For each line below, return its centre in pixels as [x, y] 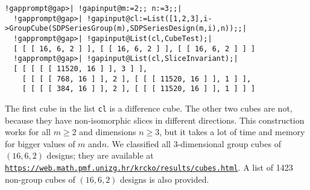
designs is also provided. [165, 179]
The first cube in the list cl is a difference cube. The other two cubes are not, [149, 108]
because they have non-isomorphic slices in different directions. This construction [155, 120]
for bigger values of [40, 143]
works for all [28, 132]
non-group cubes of [40, 179]
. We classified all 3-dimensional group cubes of [194, 143]
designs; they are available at [100, 155]
